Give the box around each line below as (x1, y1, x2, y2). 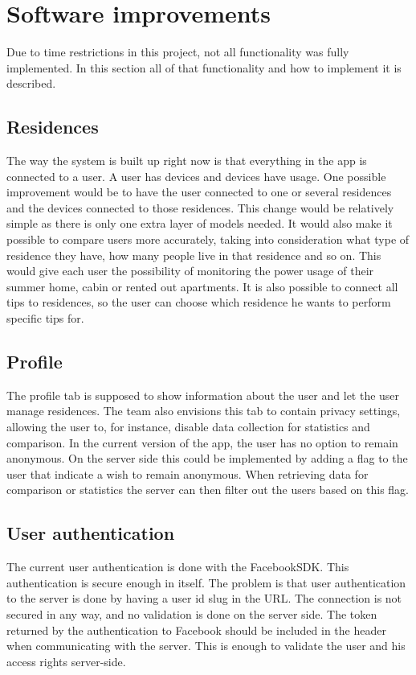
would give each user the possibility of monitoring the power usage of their (6, 262, 374, 279)
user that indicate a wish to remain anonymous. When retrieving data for (6, 465, 369, 482)
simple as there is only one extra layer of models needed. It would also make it (6, 215, 393, 232)
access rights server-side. (6, 652, 126, 669)
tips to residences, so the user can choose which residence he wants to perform (6, 294, 391, 311)
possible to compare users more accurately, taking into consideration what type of (6, 231, 410, 248)
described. (6, 75, 56, 92)
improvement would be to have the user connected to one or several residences (6, 183, 392, 200)
